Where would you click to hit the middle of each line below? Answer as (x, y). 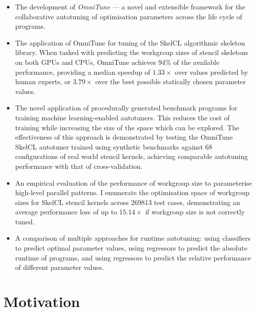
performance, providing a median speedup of (83, 72)
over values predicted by (211, 72)
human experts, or (43, 81)
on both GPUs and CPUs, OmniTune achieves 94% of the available (117, 62)
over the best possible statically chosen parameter (171, 81)
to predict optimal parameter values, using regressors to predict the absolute (131, 248)
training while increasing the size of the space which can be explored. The (127, 127)
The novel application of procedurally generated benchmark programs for (126, 108)
